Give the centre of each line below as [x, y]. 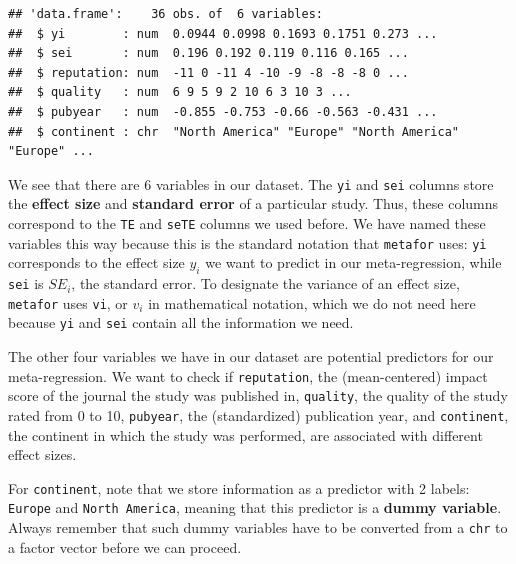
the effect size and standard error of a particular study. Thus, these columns [253, 203]
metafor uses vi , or [68, 302]
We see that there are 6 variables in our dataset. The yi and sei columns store [251, 183]
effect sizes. [42, 454]
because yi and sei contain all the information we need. [181, 322]
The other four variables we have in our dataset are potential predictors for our [251, 356]
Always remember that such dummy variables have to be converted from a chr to [258, 527]
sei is [26, 283]
